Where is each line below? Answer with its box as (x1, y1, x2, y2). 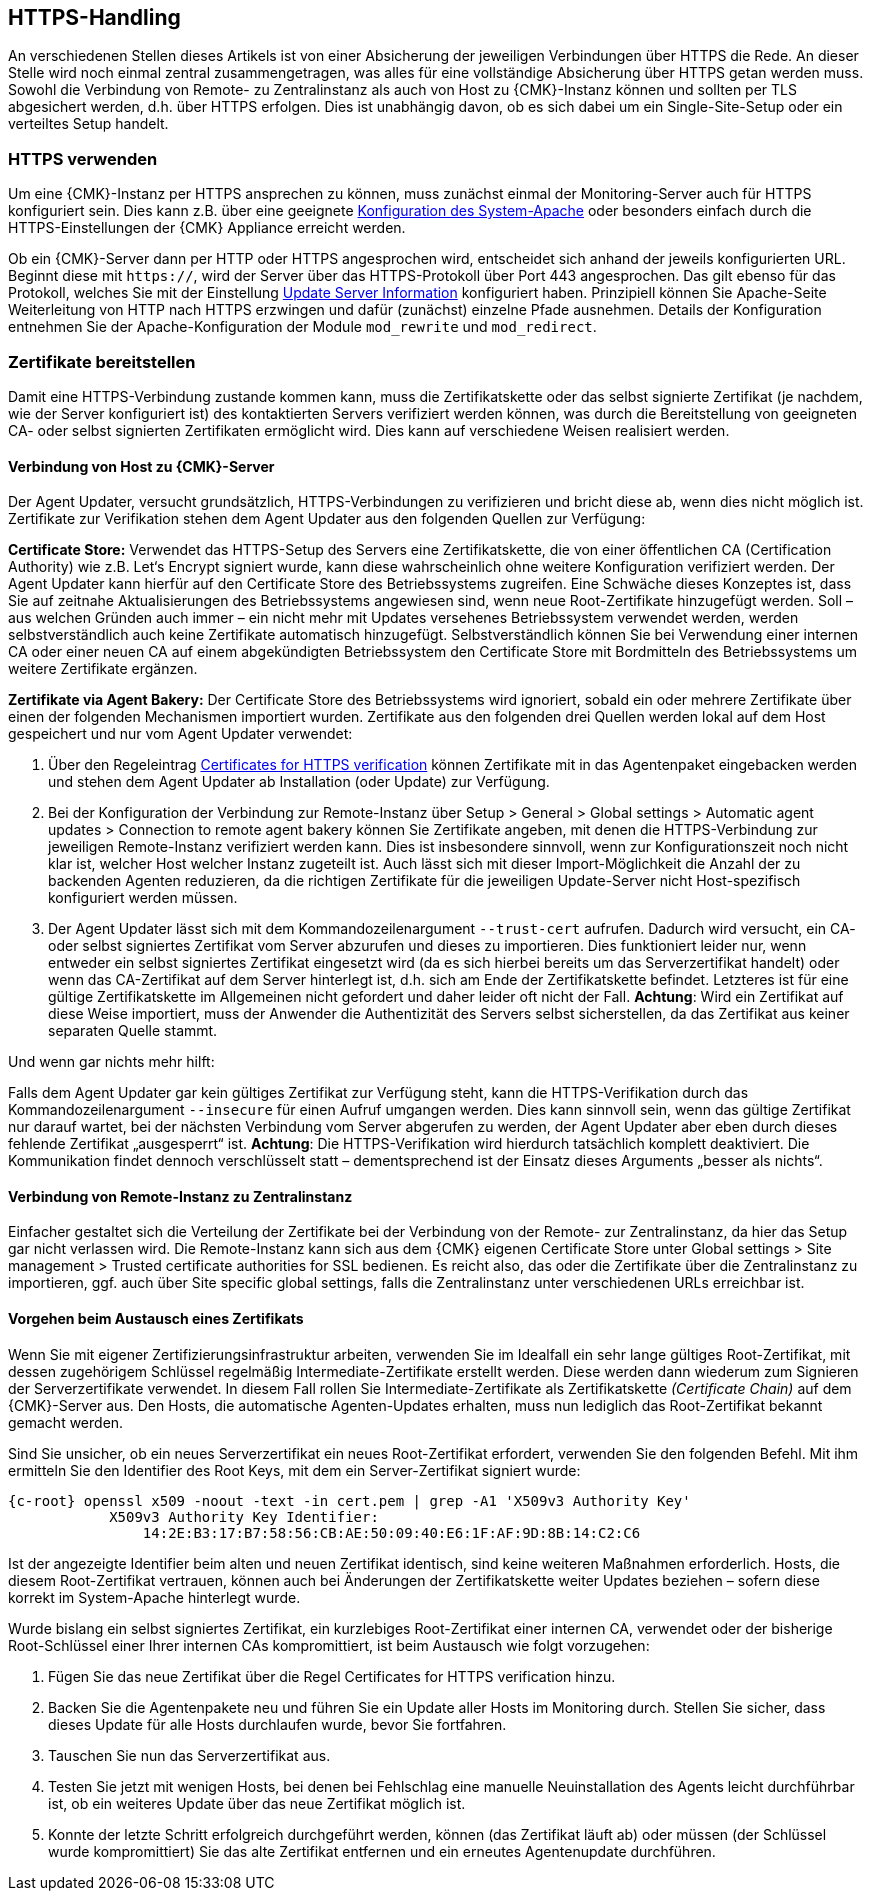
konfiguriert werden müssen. (48, 889, 238, 907)
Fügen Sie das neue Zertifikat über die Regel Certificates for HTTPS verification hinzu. (48, 1667, 616, 1685)
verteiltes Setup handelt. (8, 115, 169, 133)
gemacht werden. (8, 1413, 124, 1431)
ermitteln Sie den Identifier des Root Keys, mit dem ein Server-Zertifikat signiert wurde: (8, 1461, 581, 1479)
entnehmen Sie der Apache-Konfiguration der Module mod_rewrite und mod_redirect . (8, 318, 597, 336)
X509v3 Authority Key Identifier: (109, 1508, 379, 1525)
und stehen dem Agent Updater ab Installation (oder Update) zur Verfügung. (48, 773, 550, 791)
